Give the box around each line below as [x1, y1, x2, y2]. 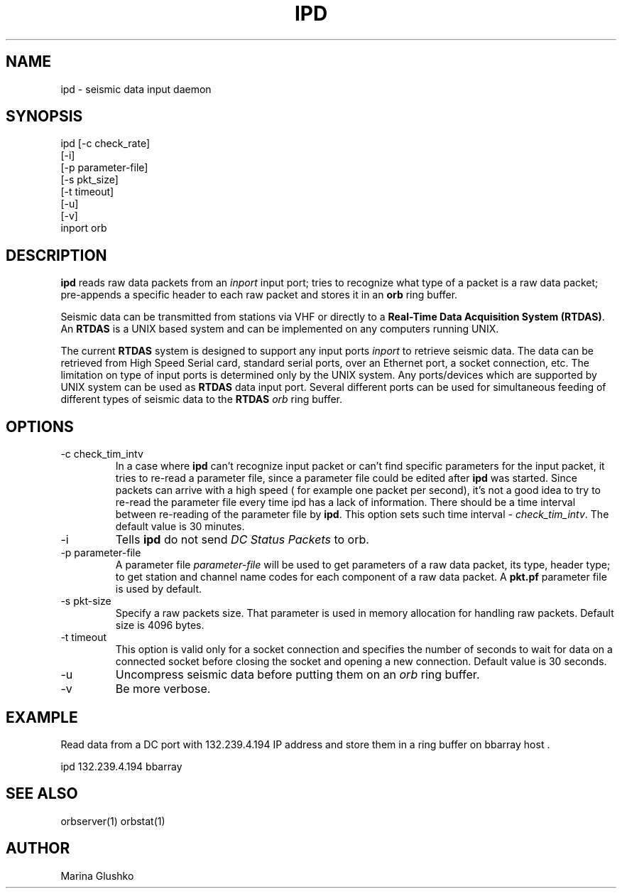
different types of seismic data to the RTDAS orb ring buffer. [60, 393, 343, 406]
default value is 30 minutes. [115, 520, 245, 533]
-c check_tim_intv [60, 448, 143, 461]
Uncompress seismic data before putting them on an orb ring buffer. [115, 667, 480, 682]
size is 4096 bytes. [115, 619, 204, 632]
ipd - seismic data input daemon [60, 82, 212, 95]
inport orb [60, 222, 107, 235]
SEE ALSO [6, 785, 78, 803]
